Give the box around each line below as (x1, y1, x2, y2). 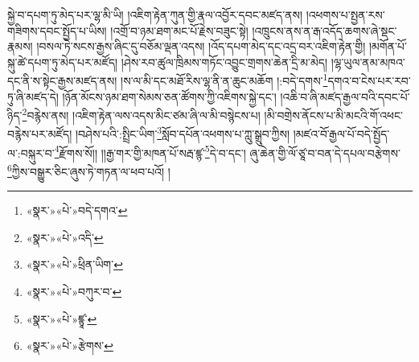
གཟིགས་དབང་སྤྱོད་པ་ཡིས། (7, 22, 107, 39)
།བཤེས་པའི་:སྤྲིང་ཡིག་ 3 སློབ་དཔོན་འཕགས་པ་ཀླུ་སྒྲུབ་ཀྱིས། (75, 123, 290, 142)
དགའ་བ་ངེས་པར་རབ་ (327, 72, 411, 89)
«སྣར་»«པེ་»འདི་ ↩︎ (26, 228, 104, 245)
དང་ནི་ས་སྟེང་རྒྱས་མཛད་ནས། (7, 72, 117, 89)
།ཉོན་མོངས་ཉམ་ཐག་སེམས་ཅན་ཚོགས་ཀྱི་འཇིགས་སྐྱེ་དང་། (62, 88, 277, 105)
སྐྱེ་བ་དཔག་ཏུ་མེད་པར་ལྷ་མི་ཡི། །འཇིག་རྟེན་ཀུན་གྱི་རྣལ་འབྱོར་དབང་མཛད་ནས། (7, 6, 303, 23)
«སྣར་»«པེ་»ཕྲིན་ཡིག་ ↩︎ (26, 256, 123, 273)
